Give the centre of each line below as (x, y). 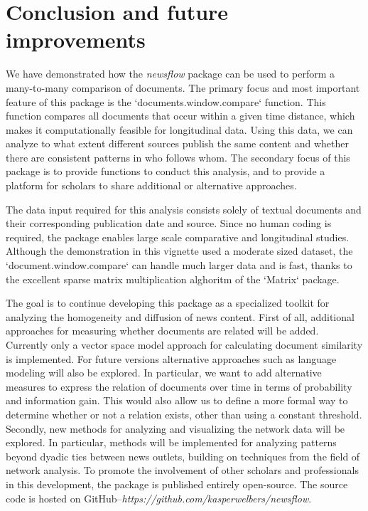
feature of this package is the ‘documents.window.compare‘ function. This (166, 101)
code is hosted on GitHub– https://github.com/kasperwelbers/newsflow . (159, 498)
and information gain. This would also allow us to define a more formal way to (177, 400)
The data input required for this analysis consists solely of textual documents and (184, 209)
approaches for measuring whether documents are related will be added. (162, 331)
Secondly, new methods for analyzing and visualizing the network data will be (175, 428)
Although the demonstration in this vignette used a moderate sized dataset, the (179, 251)
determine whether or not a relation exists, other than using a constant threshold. (184, 414)
